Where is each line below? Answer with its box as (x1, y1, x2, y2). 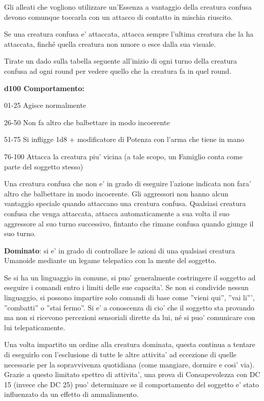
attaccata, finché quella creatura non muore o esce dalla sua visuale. (4, 38, 216, 49)
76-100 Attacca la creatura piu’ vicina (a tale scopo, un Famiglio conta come (4, 151, 243, 161)
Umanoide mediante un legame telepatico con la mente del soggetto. (4, 255, 217, 266)
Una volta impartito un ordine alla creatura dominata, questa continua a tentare (4, 339, 255, 350)
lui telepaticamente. (4, 322, 66, 332)
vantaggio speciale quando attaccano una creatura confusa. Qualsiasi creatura (4, 198, 246, 209)
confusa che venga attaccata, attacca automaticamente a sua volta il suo (4, 208, 230, 218)
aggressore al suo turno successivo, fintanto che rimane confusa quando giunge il (4, 218, 254, 228)
